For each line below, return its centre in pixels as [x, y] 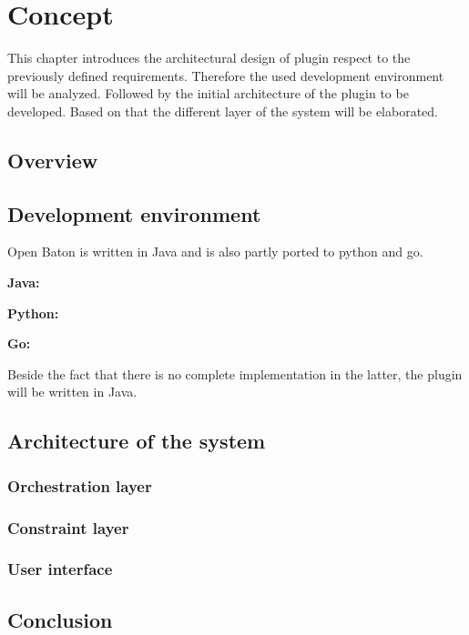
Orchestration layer [80, 485]
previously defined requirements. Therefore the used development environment [226, 75]
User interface [60, 569]
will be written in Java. [72, 392]
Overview [53, 160]
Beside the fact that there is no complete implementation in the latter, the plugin [235, 373]
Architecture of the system [137, 441]
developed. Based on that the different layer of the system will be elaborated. [223, 111]
